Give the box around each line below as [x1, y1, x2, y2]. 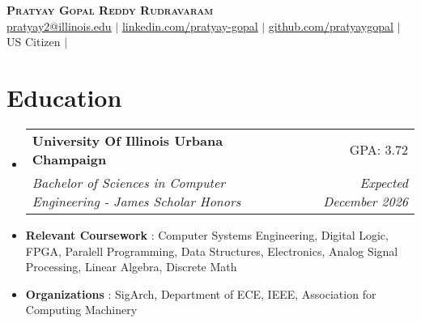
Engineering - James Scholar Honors [32, 191, 241, 210]
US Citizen [6, 33, 61, 50]
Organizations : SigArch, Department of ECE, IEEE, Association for [25, 285, 376, 302]
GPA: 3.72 [349, 140, 408, 159]
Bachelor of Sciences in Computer [32, 172, 226, 192]
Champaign [32, 149, 107, 168]
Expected [359, 172, 408, 192]
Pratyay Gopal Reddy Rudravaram [6, 2, 214, 18]
